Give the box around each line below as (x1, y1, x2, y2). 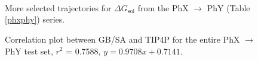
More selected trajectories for (5, 1, 112, 14)
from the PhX (137, 1, 189, 14)
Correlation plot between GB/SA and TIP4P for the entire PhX (5, 33, 240, 45)
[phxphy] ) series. (5, 13, 65, 25)
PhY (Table (207, 1, 250, 14)
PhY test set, (5, 44, 53, 57)
